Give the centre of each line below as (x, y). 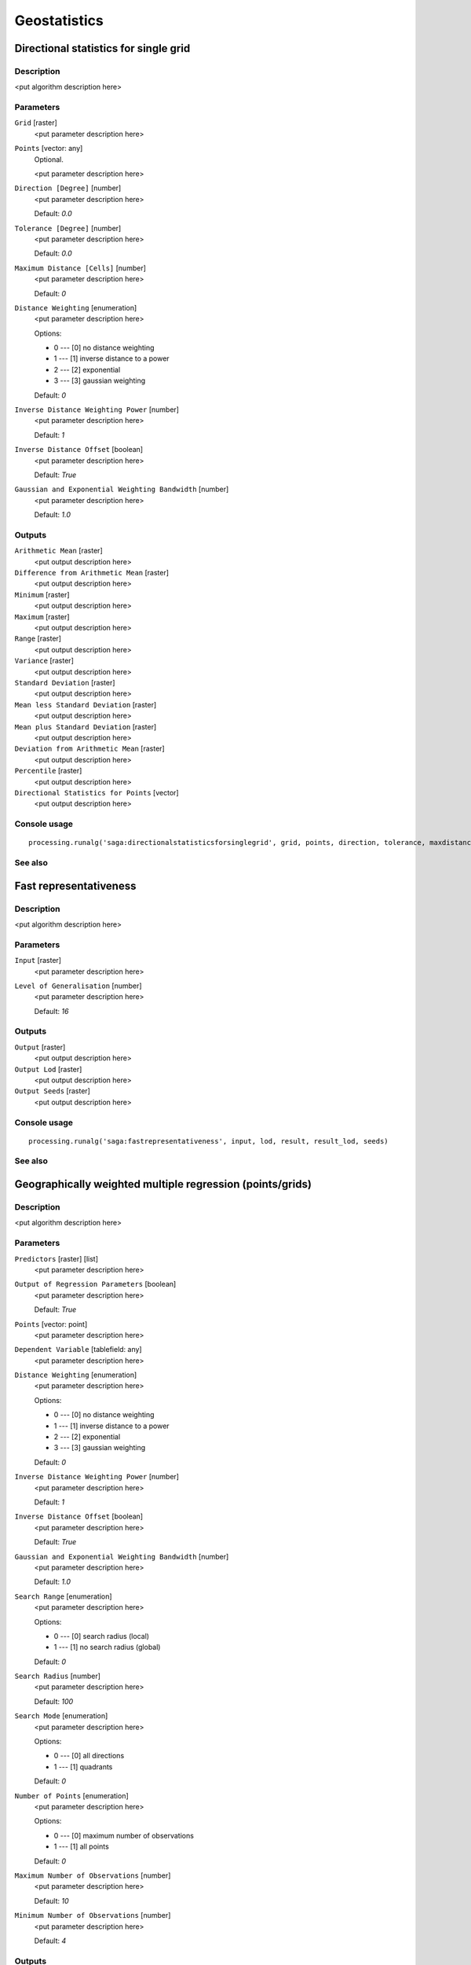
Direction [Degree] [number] (68, 188)
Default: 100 (54, 1701)
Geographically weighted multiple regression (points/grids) (163, 1184)
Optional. (49, 159)
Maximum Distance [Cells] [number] (80, 268)
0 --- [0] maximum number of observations (124, 1835)
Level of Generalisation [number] (78, 986)
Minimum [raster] (42, 594)
